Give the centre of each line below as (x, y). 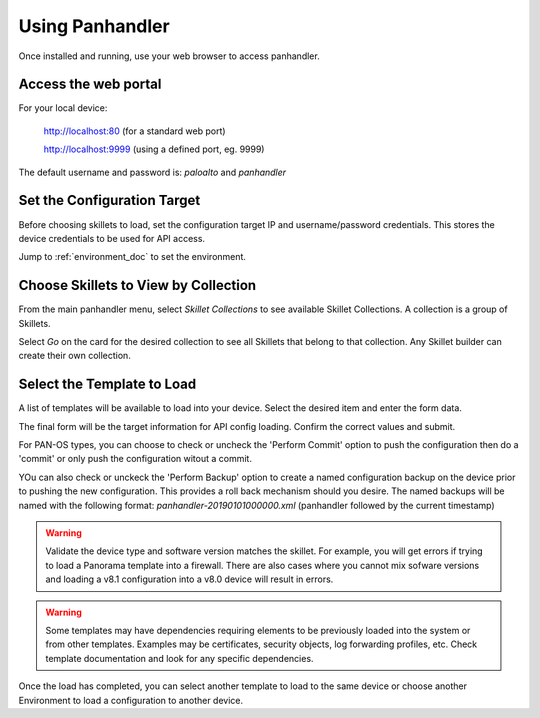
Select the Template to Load (107, 384)
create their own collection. (75, 356)
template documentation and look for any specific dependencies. (179, 658)
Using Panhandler (94, 26)
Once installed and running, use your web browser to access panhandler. (169, 56)
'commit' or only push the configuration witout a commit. (135, 459)
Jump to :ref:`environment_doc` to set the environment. (132, 257)
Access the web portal (90, 84)
